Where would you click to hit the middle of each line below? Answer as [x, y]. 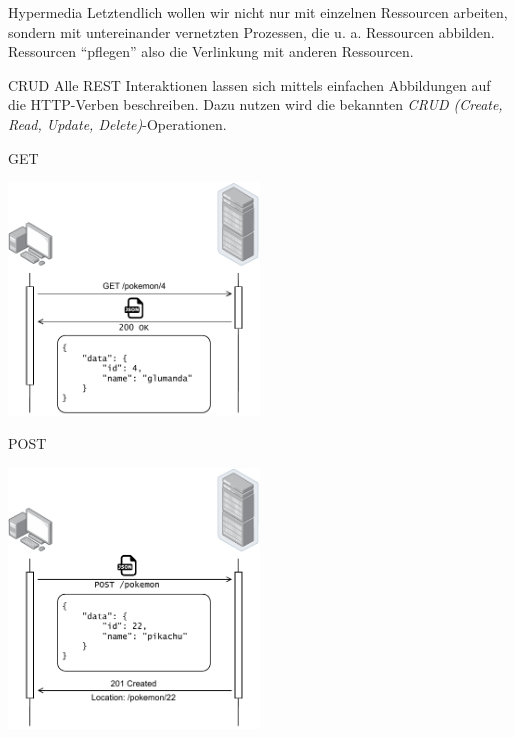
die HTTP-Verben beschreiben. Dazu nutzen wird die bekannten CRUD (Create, [255, 104]
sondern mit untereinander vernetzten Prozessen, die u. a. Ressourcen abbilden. [251, 31]
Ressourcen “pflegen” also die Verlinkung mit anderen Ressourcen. [211, 51]
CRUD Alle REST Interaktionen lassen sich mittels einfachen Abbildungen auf [249, 84]
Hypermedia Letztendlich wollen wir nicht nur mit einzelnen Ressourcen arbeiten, [258, 12]
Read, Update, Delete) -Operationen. [117, 123]
